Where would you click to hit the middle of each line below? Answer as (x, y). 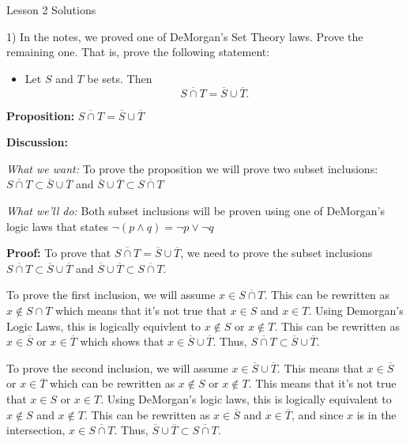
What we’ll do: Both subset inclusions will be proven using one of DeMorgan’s (196, 210)
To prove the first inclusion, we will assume (111, 295)
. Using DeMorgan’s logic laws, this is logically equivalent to (246, 398)
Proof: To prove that (59, 253)
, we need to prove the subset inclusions (276, 253)
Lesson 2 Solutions (51, 9)
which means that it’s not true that (141, 310)
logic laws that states (57, 226)
